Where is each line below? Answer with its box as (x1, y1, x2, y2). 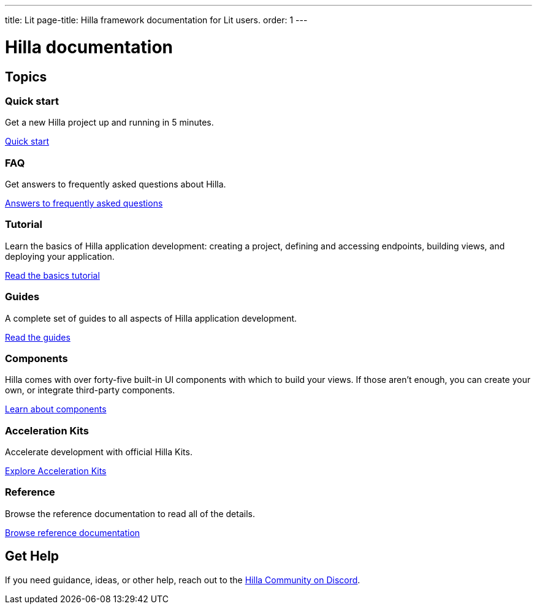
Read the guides (5, 331, 70, 342)
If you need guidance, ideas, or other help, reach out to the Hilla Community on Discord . (5, 574, 360, 585)
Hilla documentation (5, 36, 173, 58)
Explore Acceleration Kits (5, 466, 107, 477)
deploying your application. (5, 251, 115, 262)
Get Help (5, 548, 59, 564)
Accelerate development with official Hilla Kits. (5, 447, 192, 458)
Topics (5, 69, 47, 85)
